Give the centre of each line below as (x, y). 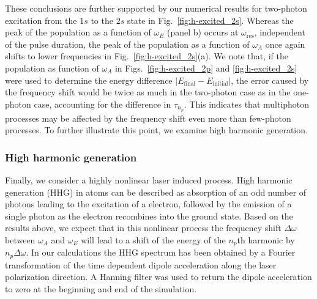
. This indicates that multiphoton (247, 104)
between (20, 239)
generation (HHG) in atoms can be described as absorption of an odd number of (156, 192)
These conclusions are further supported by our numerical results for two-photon (156, 8)
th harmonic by (266, 239)
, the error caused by (270, 80)
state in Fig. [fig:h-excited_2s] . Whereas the (210, 20)
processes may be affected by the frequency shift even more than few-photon (148, 118)
